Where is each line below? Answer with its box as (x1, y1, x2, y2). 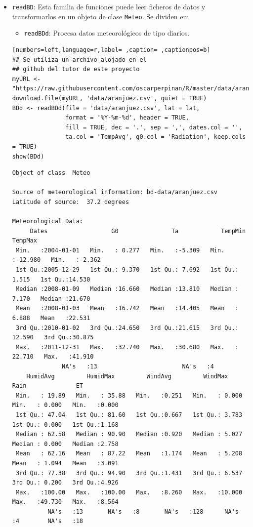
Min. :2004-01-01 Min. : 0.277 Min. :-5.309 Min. (15, 246, 225, 254)
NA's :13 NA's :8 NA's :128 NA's (47, 508, 239, 515)
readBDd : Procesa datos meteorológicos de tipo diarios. (24, 28, 190, 38)
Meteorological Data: (12, 218, 83, 225)
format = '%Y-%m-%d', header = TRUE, (65, 114, 189, 122)
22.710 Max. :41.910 (12, 353, 94, 361)
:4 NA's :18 (12, 518, 83, 525)
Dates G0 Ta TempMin (30, 227, 246, 235)
